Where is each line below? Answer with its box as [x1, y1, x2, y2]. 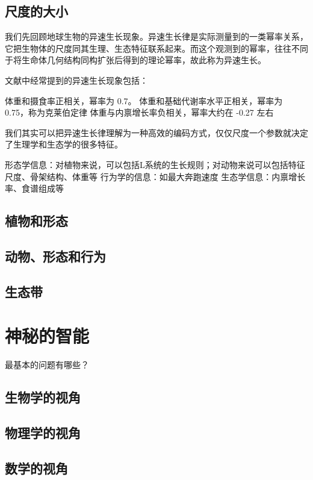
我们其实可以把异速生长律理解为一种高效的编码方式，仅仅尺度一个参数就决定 [5, 126, 308, 139]
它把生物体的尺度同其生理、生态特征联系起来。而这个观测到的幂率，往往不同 [5, 42, 308, 54]
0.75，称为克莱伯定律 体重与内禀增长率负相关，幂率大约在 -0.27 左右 [5, 106, 274, 119]
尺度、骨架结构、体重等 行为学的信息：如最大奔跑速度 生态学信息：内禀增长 [5, 170, 306, 182]
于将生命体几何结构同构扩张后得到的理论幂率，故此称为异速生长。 [5, 54, 266, 66]
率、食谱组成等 [5, 182, 64, 195]
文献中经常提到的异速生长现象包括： [5, 73, 148, 86]
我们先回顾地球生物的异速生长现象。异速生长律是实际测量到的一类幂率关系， [5, 30, 308, 43]
